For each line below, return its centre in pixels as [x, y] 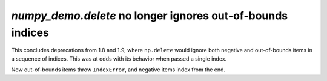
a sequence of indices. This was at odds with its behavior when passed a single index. [119, 58]
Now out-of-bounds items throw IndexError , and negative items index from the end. [118, 70]
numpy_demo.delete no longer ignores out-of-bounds [150, 16]
